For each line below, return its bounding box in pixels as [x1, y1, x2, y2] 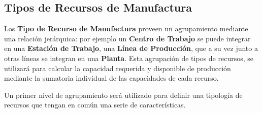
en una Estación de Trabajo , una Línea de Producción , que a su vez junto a [4, 43, 258, 53]
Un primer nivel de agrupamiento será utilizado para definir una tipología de [4, 89, 243, 100]
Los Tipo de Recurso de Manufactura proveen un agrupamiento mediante [4, 23, 248, 34]
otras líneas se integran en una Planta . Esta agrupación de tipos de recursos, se [4, 52, 253, 63]
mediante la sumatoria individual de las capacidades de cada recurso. [4, 73, 219, 83]
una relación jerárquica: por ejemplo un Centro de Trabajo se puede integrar [4, 33, 251, 43]
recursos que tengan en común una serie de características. [4, 99, 186, 110]
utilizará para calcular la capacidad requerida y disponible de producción [4, 63, 231, 73]
